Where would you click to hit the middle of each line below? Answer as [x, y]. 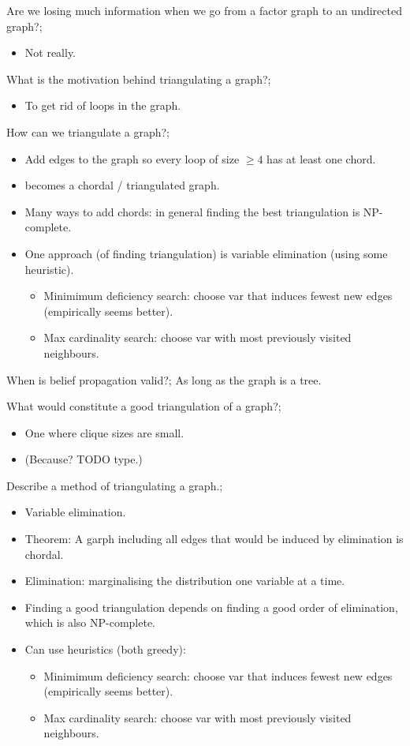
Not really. [50, 52]
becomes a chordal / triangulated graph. [122, 185]
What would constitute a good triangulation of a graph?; [144, 406]
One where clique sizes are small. [104, 432]
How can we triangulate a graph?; [88, 131]
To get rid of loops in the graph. [103, 105]
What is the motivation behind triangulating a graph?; [139, 79]
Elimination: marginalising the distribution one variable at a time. [185, 581]
